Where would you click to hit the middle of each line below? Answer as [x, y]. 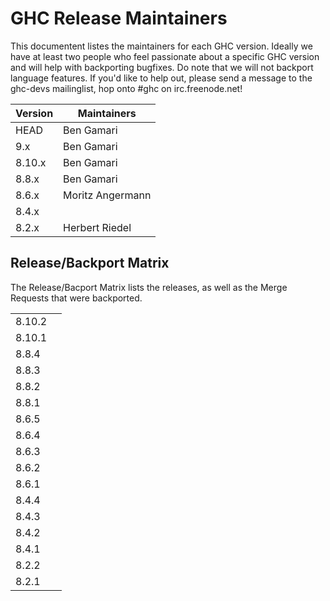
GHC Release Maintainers [119, 18]
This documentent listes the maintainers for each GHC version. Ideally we [161, 46]
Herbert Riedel [97, 227]
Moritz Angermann [107, 195]
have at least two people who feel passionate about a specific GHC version [165, 56]
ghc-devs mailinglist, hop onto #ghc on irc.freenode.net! [126, 88]
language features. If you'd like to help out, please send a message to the [161, 78]
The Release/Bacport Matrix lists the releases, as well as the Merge [149, 287]
